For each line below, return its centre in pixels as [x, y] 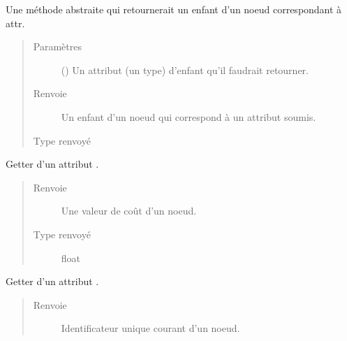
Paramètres [57, 46]
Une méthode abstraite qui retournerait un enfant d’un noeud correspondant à [174, 9]
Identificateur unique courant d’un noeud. [150, 328]
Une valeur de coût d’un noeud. [129, 211]
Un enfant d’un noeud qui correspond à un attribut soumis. [189, 116]
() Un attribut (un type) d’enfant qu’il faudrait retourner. [185, 70]
